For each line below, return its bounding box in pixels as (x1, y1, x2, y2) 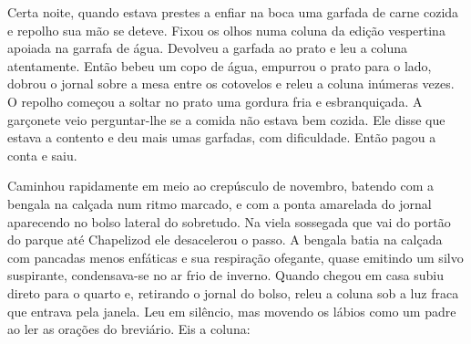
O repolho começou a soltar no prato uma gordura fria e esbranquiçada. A (7, 91, 423, 110)
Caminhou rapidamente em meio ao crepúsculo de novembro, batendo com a (7, 176, 434, 195)
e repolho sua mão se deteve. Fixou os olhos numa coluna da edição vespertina (7, 20, 445, 39)
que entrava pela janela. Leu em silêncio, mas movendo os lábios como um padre (7, 301, 456, 320)
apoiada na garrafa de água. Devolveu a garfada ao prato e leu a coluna (7, 38, 408, 57)
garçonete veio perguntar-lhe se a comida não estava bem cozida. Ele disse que (7, 109, 445, 129)
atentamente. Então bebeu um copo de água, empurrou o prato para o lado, (7, 56, 432, 75)
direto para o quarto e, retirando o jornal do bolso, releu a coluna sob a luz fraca (7, 283, 459, 302)
